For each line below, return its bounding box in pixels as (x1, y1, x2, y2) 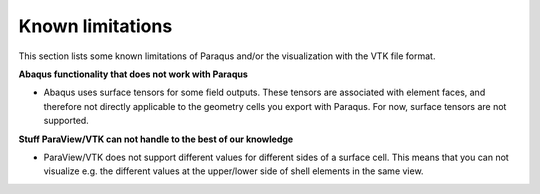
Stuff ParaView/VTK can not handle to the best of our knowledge (18, 133, 294, 145)
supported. (43, 115, 89, 127)
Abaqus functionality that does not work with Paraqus (18, 68, 249, 80)
